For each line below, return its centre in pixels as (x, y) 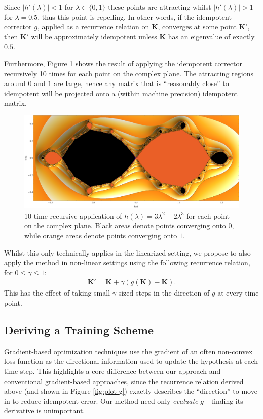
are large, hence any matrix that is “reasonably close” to (141, 83)
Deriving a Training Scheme (79, 330)
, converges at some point (197, 27)
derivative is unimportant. (45, 411)
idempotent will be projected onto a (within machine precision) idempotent (121, 93)
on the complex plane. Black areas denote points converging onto (125, 225)
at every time (238, 293)
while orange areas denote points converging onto (101, 235)
